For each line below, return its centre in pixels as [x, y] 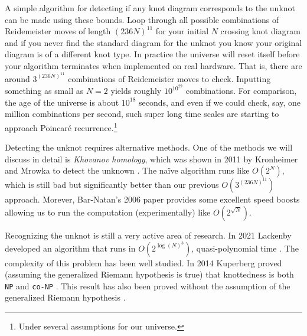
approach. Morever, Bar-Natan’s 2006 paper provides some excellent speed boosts [152, 199]
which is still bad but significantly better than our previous [112, 185]
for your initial [182, 31]
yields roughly [136, 91]
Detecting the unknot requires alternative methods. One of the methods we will [149, 147]
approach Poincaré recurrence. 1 [61, 127]
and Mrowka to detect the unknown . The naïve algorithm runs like [127, 170]
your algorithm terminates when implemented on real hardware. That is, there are [153, 65]
